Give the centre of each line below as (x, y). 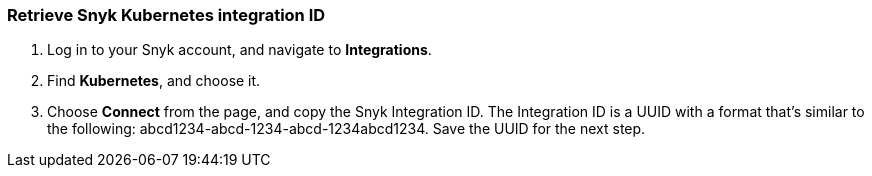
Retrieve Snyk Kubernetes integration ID (166, 15)
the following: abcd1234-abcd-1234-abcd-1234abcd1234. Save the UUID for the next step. (346, 129)
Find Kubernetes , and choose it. (154, 81)
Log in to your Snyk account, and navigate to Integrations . (239, 50)
